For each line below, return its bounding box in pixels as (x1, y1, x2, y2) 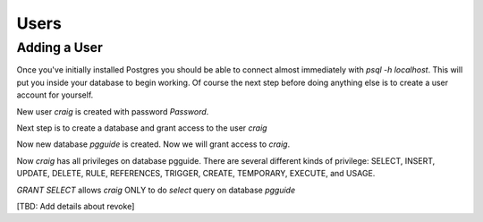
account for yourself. (16, 90, 94, 100)
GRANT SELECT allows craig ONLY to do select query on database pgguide (16, 184, 296, 195)
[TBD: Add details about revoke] (16, 201, 135, 211)
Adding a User (16, 39, 103, 55)
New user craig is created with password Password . (16, 106, 209, 116)
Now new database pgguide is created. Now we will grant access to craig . (16, 139, 291, 149)
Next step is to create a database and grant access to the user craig (16, 122, 267, 133)
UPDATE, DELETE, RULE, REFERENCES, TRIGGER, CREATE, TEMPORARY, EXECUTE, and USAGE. (16, 168, 376, 179)
